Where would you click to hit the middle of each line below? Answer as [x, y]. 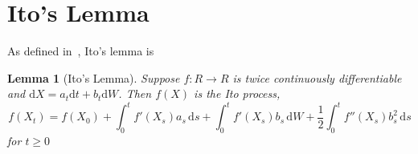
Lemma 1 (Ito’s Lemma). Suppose [94, 77]
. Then [135, 93]
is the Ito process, [237, 93]
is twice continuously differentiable [317, 77]
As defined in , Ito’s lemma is [81, 51]
